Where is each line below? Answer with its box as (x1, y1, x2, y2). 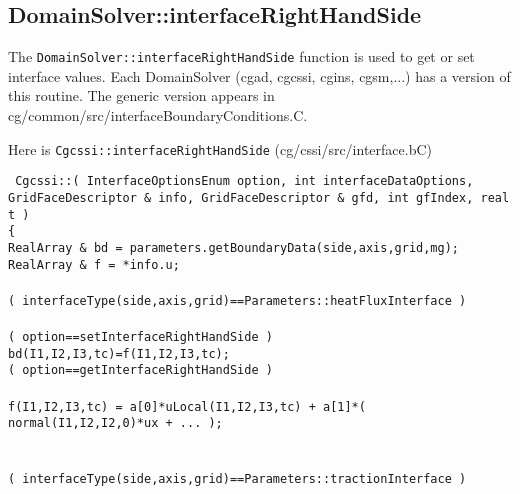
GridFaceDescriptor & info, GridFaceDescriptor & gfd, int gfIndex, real (8, 190, 510, 205)
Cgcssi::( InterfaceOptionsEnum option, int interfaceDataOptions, (15, 174, 474, 189)
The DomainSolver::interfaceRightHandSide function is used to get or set (8, 46, 475, 67)
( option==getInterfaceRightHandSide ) (8, 363, 273, 378)
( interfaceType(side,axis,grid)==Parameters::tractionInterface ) (8, 472, 467, 487)
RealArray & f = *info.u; (8, 257, 180, 272)
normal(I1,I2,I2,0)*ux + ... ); (8, 416, 223, 431)
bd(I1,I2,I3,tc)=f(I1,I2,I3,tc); (8, 346, 230, 361)
